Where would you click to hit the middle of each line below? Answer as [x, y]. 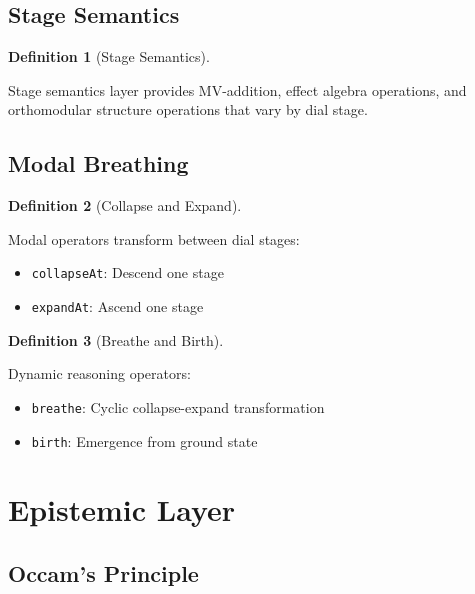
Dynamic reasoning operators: [99, 373]
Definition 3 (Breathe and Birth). [116, 339]
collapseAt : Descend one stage [127, 272]
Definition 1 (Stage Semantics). [109, 56]
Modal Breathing [98, 163]
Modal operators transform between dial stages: [154, 238]
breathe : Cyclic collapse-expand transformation [178, 406]
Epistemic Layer [122, 509]
